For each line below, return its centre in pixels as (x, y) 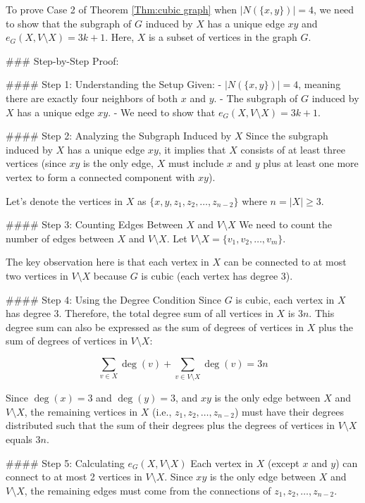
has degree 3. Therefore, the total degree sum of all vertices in (140, 313)
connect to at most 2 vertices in (74, 477)
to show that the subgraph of (69, 23)
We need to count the (286, 224)
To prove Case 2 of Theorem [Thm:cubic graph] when (122, 9)
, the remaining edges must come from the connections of (148, 490)
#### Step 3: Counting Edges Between (94, 224)
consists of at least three (293, 149)
